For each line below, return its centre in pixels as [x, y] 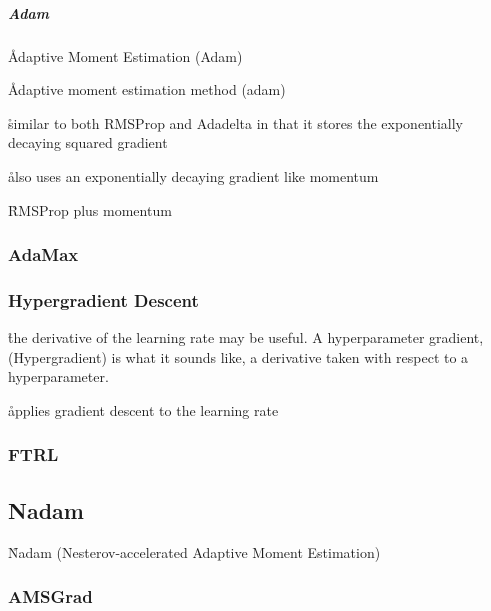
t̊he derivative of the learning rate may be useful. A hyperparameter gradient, [246, 337]
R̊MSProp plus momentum [90, 209]
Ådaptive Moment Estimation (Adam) [125, 55]
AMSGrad [50, 596]
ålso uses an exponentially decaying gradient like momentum [193, 175]
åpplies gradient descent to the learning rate [143, 409]
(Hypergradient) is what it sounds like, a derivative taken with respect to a [238, 356]
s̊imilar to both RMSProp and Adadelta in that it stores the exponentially [236, 122]
